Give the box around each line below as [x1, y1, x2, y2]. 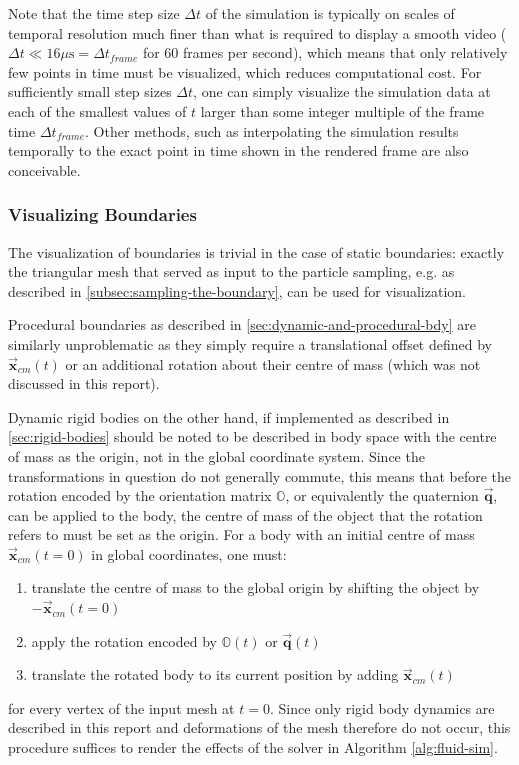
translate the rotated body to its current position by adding [31, 664, 399, 685]
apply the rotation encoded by [31, 630, 217, 651]
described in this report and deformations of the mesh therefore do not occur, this [8, 717, 511, 738]
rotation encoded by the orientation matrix [8, 485, 272, 506]
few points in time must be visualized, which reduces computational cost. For [8, 61, 482, 82]
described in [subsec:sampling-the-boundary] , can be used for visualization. [8, 280, 466, 301]
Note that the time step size [8, 3, 180, 23]
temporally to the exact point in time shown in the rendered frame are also [8, 140, 469, 161]
